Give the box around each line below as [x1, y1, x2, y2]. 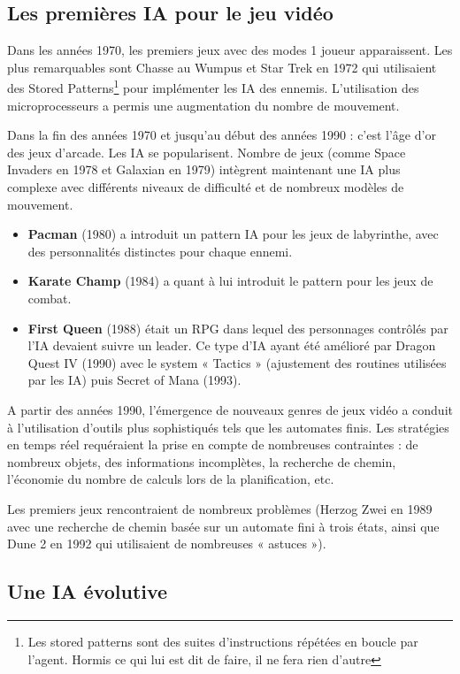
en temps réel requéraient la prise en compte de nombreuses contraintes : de [7, 435, 418, 454]
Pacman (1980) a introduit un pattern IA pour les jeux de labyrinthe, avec [27, 225, 439, 243]
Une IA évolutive [7, 578, 168, 605]
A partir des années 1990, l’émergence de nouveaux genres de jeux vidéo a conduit [7, 400, 453, 418]
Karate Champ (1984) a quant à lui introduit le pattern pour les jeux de [27, 272, 433, 290]
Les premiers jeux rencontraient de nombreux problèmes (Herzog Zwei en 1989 [7, 499, 433, 517]
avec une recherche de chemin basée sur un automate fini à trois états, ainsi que [7, 517, 440, 535]
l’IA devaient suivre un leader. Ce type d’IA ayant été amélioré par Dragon [27, 336, 436, 355]
